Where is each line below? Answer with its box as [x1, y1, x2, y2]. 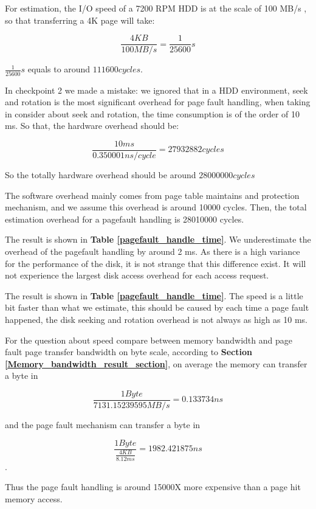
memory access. [5, 493, 63, 505]
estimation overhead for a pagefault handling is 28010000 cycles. [5, 212, 244, 225]
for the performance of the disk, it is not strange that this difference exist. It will [5, 257, 306, 269]
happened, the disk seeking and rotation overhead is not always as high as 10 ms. [5, 313, 307, 325]
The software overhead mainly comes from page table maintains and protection [5, 189, 300, 201]
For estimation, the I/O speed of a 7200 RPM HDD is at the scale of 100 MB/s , [5, 2, 307, 14]
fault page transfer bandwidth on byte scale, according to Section [5, 345, 252, 358]
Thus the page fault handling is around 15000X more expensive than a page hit [5, 480, 301, 493]
